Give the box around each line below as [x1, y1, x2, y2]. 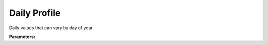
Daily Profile [9, 7, 61, 18]
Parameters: [9, 34, 36, 40]
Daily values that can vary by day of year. [9, 25, 94, 31]
